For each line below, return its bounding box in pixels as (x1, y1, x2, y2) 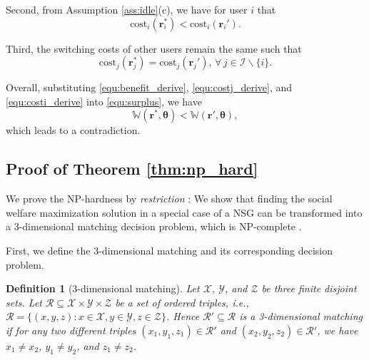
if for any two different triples (6, 322, 136, 337)
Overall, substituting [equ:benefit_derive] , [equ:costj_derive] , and (6, 80, 293, 95)
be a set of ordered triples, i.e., (115, 294, 249, 309)
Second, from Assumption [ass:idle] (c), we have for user (6, 2, 248, 16)
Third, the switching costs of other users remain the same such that (6, 41, 302, 56)
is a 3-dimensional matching (239, 309, 363, 324)
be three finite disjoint (261, 281, 357, 296)
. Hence (166, 309, 200, 324)
